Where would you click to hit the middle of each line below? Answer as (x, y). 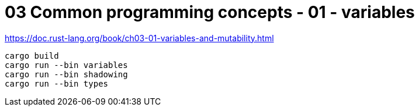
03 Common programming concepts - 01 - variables (210, 12)
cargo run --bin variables (66, 65)
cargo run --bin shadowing (66, 74)
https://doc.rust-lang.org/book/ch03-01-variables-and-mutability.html (139, 38)
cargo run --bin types (57, 83)
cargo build (32, 55)
